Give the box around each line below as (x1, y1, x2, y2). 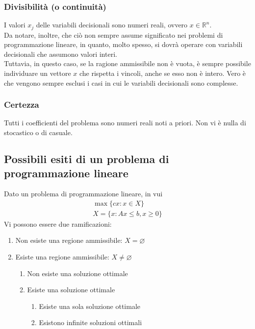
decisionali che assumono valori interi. (4, 48, 117, 59)
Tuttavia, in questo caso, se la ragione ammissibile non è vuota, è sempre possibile (4, 58, 251, 69)
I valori (4, 20, 25, 30)
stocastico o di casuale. (4, 127, 73, 138)
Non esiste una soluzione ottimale (27, 268, 128, 278)
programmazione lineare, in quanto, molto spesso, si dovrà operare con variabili (4, 39, 243, 49)
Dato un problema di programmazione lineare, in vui (4, 188, 163, 199)
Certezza (4, 98, 39, 111)
